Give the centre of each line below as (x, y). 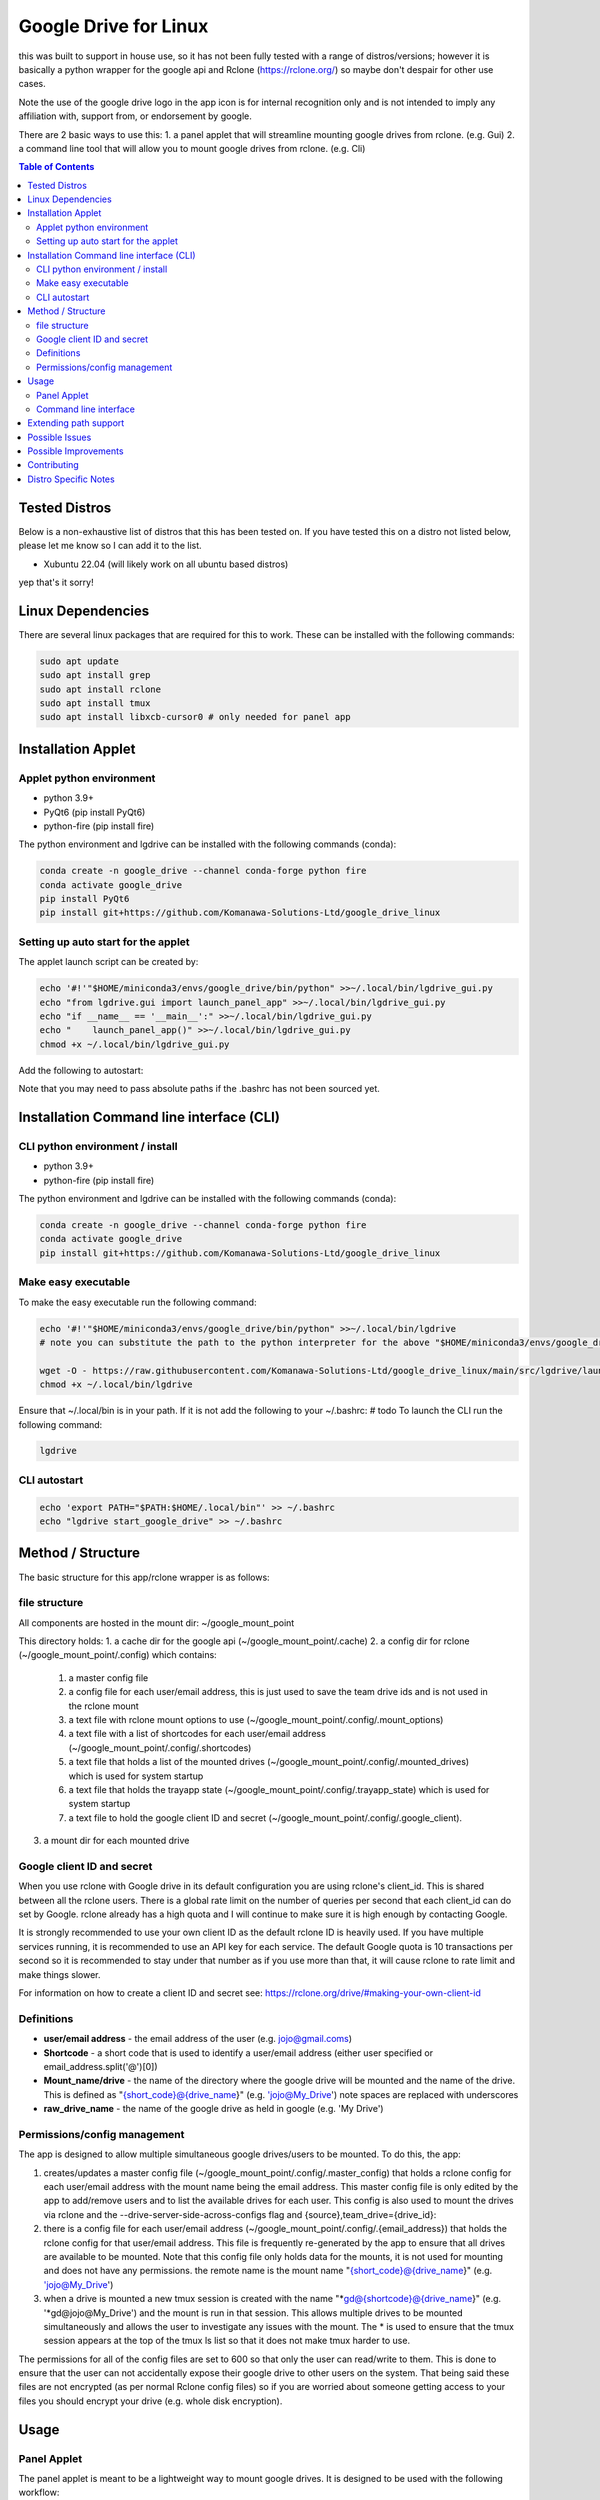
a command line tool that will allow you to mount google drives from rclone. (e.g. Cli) (192, 148)
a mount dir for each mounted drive (116, 1841)
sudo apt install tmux (95, 703)
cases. (32, 84)
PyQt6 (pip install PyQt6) (94, 812)
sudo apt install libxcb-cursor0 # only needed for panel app (195, 717)
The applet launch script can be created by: (108, 962)
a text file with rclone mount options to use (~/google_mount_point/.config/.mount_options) (256, 1719)
